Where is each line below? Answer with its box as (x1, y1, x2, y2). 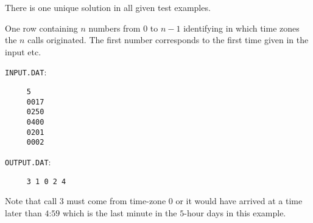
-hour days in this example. (184, 206, 286, 219)
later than (5, 206, 42, 219)
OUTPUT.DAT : (5, 155, 51, 168)
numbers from (88, 21, 141, 34)
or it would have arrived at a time (175, 194, 303, 207)
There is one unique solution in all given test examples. (5, 1, 211, 13)
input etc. (5, 45, 41, 58)
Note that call (5, 194, 57, 207)
